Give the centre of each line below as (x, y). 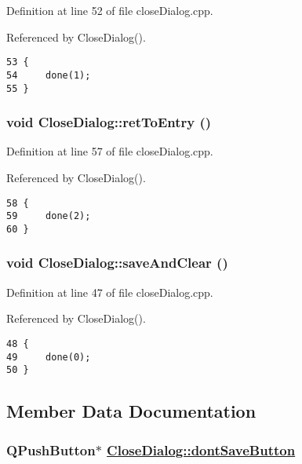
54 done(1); (49, 75)
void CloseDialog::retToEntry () (109, 122)
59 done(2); (49, 216)
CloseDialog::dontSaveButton (201, 449)
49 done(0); (49, 357)
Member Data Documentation (131, 411)
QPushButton (51, 449)
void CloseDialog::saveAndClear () (117, 263)
